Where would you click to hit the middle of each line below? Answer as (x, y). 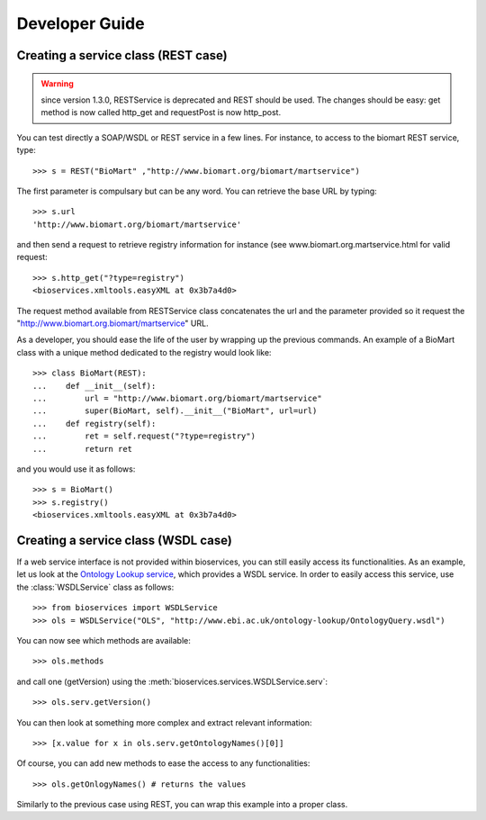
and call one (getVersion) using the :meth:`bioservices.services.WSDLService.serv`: (172, 681)
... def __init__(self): (94, 386)
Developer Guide (81, 23)
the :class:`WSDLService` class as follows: (95, 587)
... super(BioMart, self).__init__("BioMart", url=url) (175, 411)
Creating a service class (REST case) (122, 55)
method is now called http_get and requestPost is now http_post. (161, 113)
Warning (57, 83)
